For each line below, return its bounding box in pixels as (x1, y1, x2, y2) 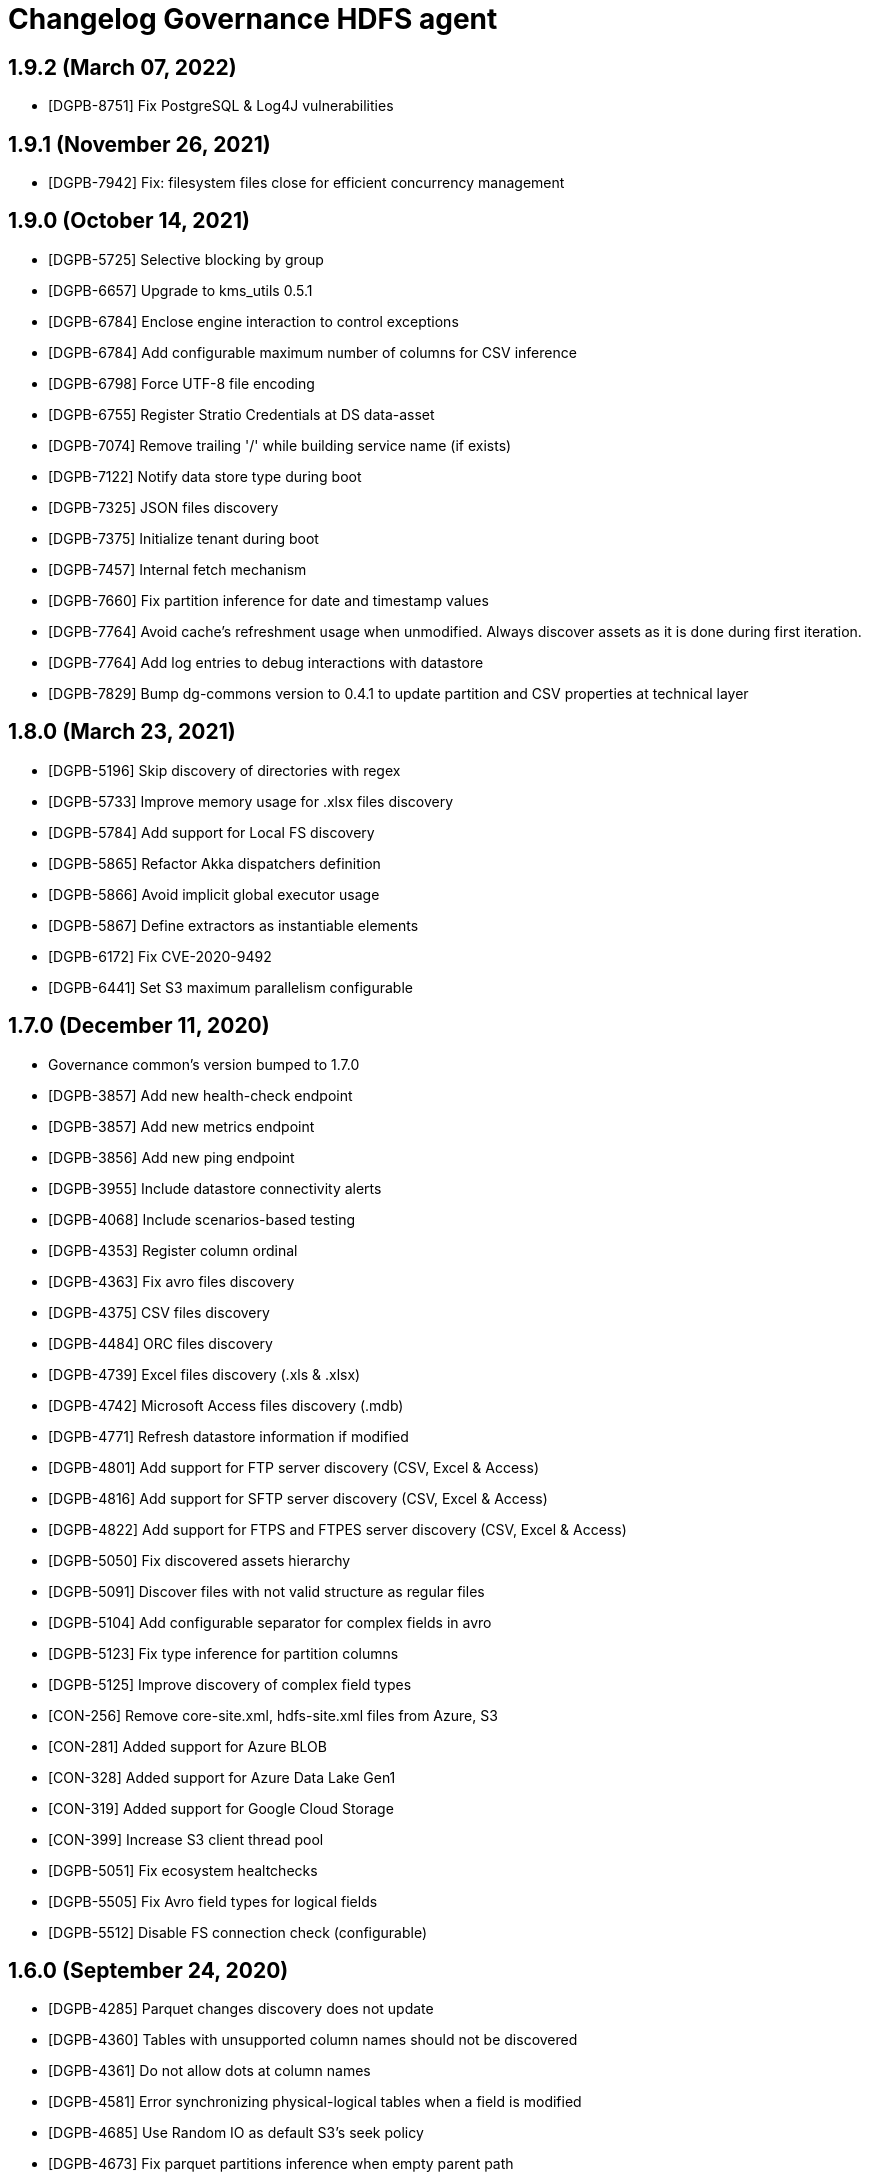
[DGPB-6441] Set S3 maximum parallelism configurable (48, 978, 413, 996)
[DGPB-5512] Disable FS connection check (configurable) (48, 1923, 428, 1941)
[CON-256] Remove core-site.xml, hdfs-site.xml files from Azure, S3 (48, 1706, 498, 1724)
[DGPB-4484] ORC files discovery (48, 1334, 273, 1352)
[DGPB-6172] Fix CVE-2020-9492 (48, 947, 272, 965)
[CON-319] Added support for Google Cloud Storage (48, 1799, 394, 1817)
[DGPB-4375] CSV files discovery (48, 1303, 270, 1321)
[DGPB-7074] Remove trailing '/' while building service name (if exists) (48, 436, 512, 454)
